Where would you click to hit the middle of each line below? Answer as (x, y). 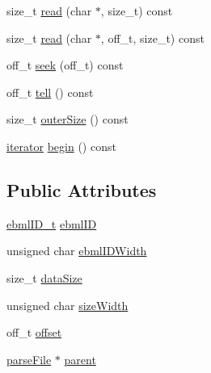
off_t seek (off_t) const (65, 65)
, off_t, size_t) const (152, 38)
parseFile (29, 359)
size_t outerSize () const (68, 119)
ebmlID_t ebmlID (52, 223)
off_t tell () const (50, 92)
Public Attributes (82, 189)
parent (80, 359)
